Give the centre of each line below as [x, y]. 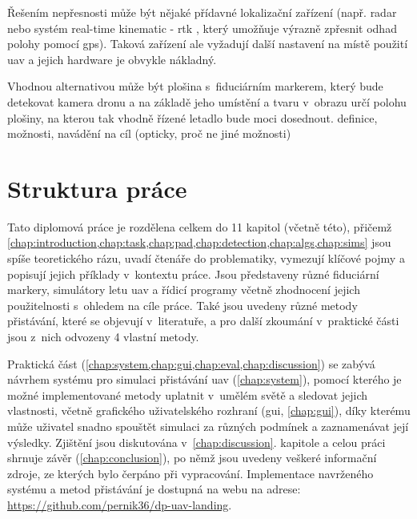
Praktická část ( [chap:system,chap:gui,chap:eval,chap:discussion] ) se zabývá [191, 363]
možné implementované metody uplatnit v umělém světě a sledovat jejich [188, 394]
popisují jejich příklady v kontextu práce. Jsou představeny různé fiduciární [193, 274]
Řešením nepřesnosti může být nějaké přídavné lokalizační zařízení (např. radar [202, 12]
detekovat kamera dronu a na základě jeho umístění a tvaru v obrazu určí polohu [207, 101]
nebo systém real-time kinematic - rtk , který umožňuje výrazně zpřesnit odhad [202, 28]
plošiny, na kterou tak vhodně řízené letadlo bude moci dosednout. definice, [192, 117]
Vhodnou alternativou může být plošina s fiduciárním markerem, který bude [195, 86]
